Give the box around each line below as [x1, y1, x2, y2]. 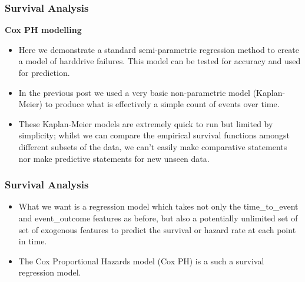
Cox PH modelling [5, 24, 82, 36]
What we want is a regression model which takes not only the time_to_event [18, 200, 299, 213]
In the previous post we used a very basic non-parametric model [18, 86, 251, 98]
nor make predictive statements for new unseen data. [18, 152, 210, 164]
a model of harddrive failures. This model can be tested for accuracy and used [18, 55, 301, 67]
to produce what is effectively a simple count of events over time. [45, 98, 280, 110]
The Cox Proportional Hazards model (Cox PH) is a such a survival [18, 254, 264, 267]
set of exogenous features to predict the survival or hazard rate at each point [18, 223, 296, 235]
